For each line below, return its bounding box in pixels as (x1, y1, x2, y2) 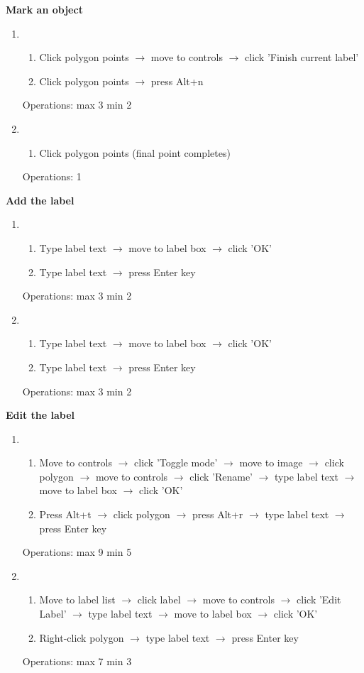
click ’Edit (297, 592, 341, 607)
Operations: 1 (22, 169, 82, 184)
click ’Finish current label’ (245, 50, 359, 65)
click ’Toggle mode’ (134, 455, 218, 470)
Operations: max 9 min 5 (22, 545, 132, 559)
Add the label (6, 192, 75, 207)
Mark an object (6, 2, 83, 16)
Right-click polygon (39, 630, 124, 645)
